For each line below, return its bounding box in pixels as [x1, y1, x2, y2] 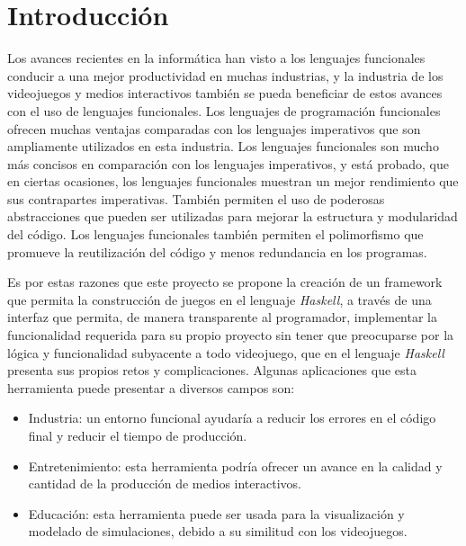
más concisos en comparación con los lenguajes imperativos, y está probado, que [7, 154, 450, 173]
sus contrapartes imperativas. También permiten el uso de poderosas [7, 189, 385, 208]
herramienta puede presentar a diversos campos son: [7, 378, 295, 397]
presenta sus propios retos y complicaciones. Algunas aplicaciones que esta [7, 361, 417, 380]
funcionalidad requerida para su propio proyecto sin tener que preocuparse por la [7, 326, 454, 345]
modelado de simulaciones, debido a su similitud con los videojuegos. [28, 522, 408, 541]
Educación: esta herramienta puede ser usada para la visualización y [28, 504, 405, 523]
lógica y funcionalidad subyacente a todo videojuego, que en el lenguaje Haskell [7, 343, 444, 362]
